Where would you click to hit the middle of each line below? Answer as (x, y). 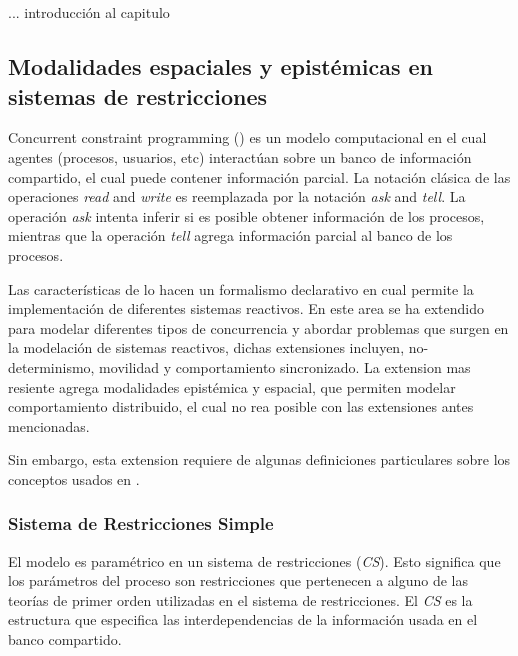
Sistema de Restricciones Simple (141, 523)
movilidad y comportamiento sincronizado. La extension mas (285, 366)
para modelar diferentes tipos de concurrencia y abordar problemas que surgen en (258, 327)
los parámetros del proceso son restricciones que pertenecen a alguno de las (238, 580)
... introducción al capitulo (89, 12)
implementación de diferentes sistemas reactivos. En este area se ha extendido (246, 308)
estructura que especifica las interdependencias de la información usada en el (243, 619)
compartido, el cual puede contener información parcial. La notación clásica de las (259, 176)
